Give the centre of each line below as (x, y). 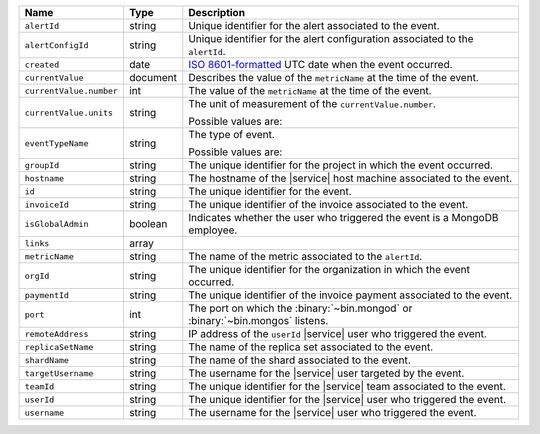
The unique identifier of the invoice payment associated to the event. (350, 295)
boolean (148, 223)
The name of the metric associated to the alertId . (305, 256)
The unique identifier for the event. (270, 191)
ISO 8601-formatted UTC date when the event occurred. (321, 64)
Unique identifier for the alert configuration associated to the (331, 38)
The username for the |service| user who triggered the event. (332, 412)
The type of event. (231, 134)
